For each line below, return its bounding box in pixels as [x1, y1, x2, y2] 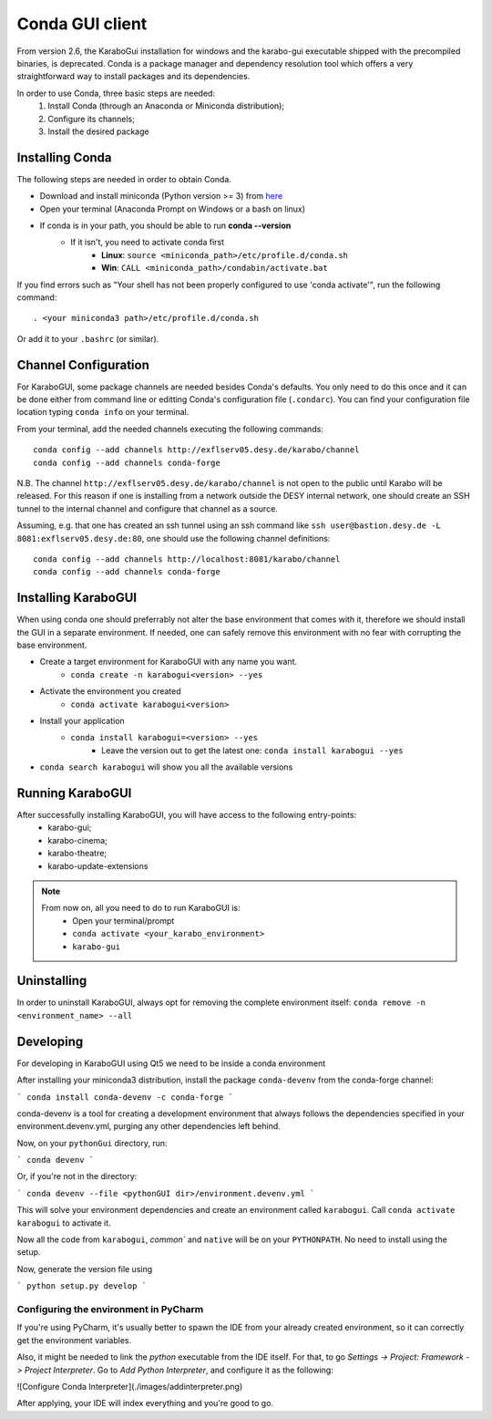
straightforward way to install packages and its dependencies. [16, 71, 251, 82]
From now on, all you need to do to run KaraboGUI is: [41, 903, 241, 914]
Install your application [39, 715, 125, 726]
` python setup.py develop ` [16, 1281, 148, 1291]
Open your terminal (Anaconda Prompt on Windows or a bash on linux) [39, 203, 305, 214]
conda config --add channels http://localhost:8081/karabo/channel [33, 554, 341, 564]
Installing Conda [16, 150, 113, 165]
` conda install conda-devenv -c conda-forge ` [16, 1092, 234, 1103]
